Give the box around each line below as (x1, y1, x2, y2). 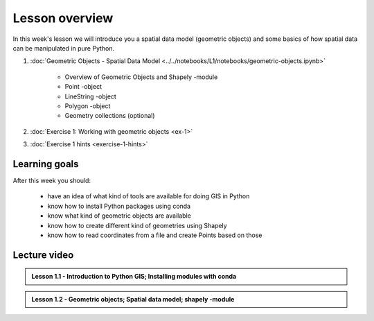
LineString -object (64, 92, 117, 101)
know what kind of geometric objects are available (47, 211, 192, 220)
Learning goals (12, 158, 79, 170)
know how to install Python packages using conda (47, 202, 190, 210)
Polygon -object (64, 101, 111, 110)
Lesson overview (12, 10, 114, 26)
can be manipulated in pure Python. (12, 44, 115, 52)
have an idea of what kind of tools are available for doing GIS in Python (47, 192, 250, 200)
